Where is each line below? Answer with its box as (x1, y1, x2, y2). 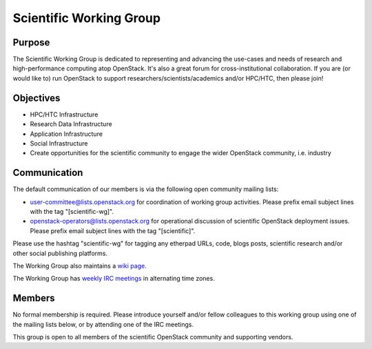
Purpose (12, 37, 50, 48)
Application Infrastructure (30, 130, 103, 138)
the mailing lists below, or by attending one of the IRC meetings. (12, 320, 194, 328)
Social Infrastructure (30, 139, 88, 148)
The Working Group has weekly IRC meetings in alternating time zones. (12, 275, 215, 283)
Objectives (12, 92, 61, 103)
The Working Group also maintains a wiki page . (12, 261, 147, 270)
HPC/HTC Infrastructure (30, 110, 99, 119)
